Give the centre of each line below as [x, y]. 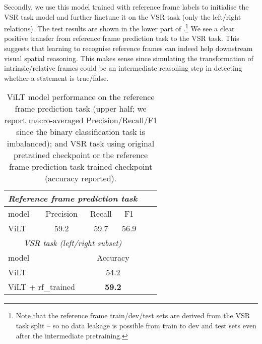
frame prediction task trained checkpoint [81, 167]
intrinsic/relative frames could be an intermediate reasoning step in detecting [123, 68]
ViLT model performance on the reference [81, 97]
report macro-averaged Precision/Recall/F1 [81, 120]
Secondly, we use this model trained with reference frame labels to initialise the [126, 7]
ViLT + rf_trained [42, 287]
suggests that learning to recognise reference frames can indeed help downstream [128, 48]
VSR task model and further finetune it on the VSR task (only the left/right [123, 16]
